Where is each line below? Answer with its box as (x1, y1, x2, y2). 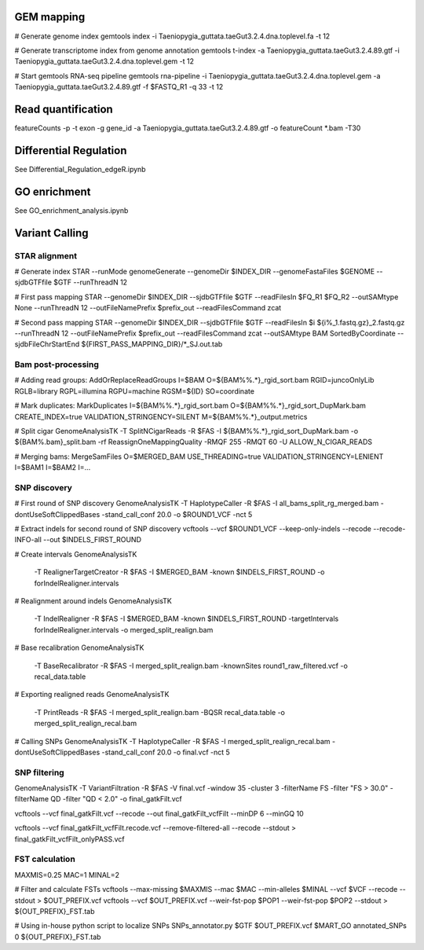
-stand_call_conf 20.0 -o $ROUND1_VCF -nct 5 (101, 509, 253, 519)
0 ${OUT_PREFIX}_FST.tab (14, 932, 101, 941)
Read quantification (14, 102, 113, 116)
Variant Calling (14, 226, 90, 240)
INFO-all (14, 535, 42, 545)
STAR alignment (14, 250, 78, 261)
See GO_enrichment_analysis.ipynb (14, 205, 129, 215)
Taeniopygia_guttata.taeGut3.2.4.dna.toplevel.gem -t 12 (14, 57, 194, 66)
